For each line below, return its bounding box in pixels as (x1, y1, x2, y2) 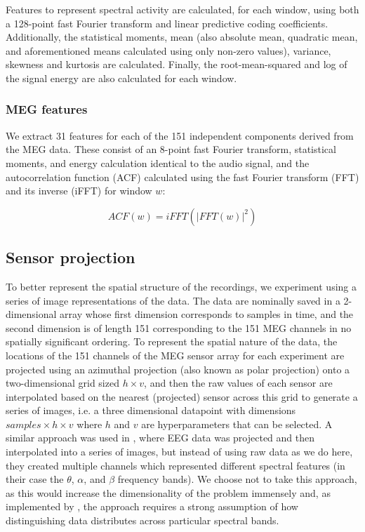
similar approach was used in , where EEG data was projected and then (6, 430, 315, 445)
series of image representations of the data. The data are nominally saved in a (6, 293, 340, 307)
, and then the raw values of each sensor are (144, 375, 333, 390)
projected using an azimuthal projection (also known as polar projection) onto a (6, 361, 350, 376)
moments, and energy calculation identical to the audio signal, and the (6, 155, 310, 170)
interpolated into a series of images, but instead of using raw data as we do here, (6, 444, 353, 459)
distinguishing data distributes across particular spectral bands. (6, 513, 279, 528)
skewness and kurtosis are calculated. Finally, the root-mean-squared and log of (6, 57, 347, 72)
